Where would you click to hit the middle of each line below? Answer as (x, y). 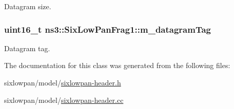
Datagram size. (28, 6)
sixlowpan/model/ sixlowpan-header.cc (64, 100)
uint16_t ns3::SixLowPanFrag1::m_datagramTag (108, 29)
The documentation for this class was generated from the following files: (117, 65)
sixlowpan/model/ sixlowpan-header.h (63, 82)
